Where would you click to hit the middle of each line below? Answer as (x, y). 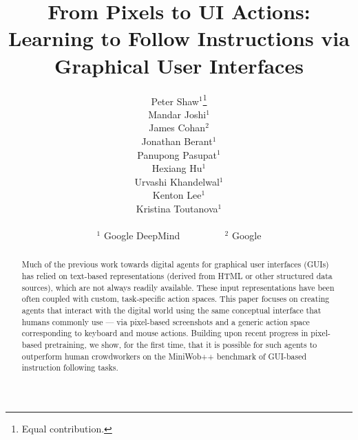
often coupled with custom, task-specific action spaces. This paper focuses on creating (176, 299)
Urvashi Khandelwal (177, 181)
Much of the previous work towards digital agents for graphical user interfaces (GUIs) (175, 264)
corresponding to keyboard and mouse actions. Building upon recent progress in (165, 333)
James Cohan (177, 128)
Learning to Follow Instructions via (179, 38)
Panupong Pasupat (177, 154)
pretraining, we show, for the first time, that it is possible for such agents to (181, 345)
